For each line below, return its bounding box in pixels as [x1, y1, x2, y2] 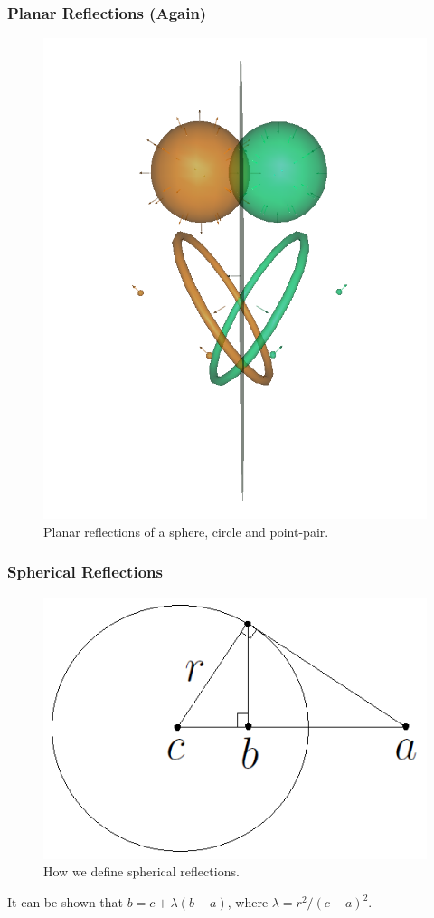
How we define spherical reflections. [43, 862, 240, 881]
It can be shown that [7, 893, 124, 911]
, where [227, 893, 269, 911]
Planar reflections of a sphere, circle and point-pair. [43, 521, 329, 540]
